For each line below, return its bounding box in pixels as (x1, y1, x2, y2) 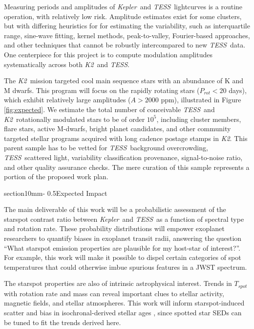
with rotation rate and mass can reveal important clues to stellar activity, (4, 288, 224, 298)
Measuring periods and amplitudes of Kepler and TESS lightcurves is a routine (4, 1, 243, 11)
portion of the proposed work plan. (4, 171, 108, 182)
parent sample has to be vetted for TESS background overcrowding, (4, 142, 208, 153)
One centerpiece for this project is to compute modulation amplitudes (4, 49, 212, 59)
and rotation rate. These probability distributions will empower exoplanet (4, 223, 225, 234)
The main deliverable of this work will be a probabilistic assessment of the (4, 204, 226, 214)
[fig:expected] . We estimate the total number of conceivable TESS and (4, 104, 215, 114)
